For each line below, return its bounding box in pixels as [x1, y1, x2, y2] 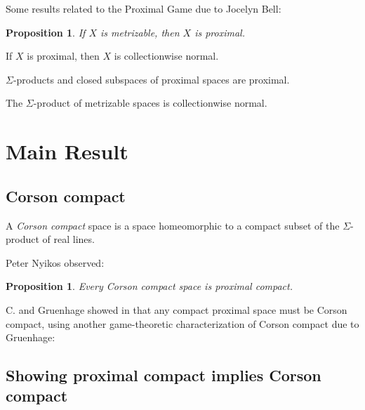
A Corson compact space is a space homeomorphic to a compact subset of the [6, 218, 340, 232]
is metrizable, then [100, 25, 180, 39]
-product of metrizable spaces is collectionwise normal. [33, 95, 267, 110]
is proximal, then [27, 48, 100, 63]
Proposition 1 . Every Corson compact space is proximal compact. [6, 279, 293, 293]
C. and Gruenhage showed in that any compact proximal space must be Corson [6, 302, 347, 317]
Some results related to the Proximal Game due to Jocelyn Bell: [6, 1, 281, 15]
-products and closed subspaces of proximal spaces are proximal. [13, 72, 290, 86]
